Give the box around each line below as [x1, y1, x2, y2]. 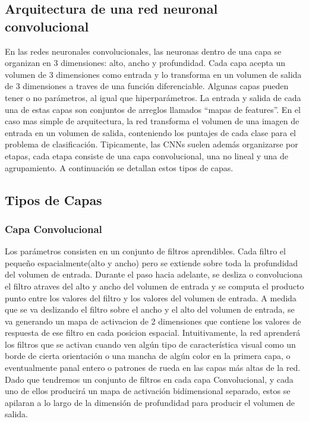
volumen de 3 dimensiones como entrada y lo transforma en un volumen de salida [5, 68, 302, 80]
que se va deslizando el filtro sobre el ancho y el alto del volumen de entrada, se [5, 303, 295, 316]
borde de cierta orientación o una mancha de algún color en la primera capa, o [5, 349, 291, 362]
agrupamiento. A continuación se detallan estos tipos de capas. [5, 161, 234, 174]
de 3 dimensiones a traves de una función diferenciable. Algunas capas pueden [5, 80, 289, 92]
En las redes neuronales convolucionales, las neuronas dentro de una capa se [5, 45, 282, 57]
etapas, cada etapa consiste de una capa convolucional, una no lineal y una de [5, 149, 289, 162]
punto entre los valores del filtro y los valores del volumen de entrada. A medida [5, 291, 297, 304]
